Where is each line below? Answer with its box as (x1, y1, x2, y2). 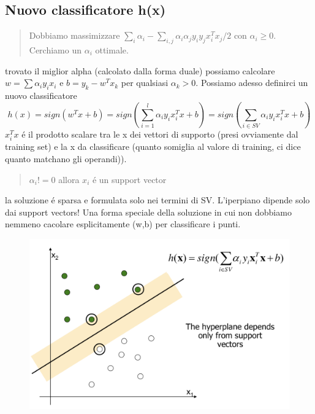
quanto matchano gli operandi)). (5, 152, 127, 165)
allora (58, 173, 80, 186)
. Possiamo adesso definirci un (195, 76, 308, 89)
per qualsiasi (121, 76, 169, 89)
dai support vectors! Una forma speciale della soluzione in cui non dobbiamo (5, 205, 292, 218)
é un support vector (92, 173, 167, 186)
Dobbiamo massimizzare (29, 29, 120, 42)
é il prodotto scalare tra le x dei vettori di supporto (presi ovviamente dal (21, 128, 298, 141)
